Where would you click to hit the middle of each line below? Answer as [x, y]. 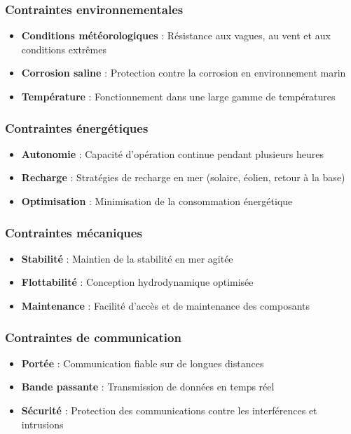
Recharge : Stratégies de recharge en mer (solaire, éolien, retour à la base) [183, 177]
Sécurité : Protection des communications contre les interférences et [169, 410]
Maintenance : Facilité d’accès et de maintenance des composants [166, 305]
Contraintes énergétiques [77, 127]
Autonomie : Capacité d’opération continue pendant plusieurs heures [172, 153]
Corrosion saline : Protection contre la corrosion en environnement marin [184, 73]
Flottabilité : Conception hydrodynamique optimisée [137, 282]
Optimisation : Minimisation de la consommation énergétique [157, 201]
